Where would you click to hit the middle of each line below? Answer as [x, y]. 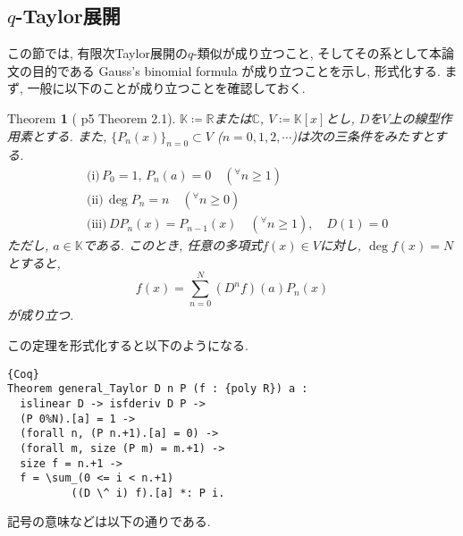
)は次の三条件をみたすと [363, 135]
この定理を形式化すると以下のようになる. [128, 344]
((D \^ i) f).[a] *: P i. [148, 493]
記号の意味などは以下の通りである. [109, 521]
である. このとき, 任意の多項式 [173, 245]
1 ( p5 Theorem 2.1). [118, 117]
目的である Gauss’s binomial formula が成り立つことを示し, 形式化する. [236, 70]
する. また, [76, 135]
